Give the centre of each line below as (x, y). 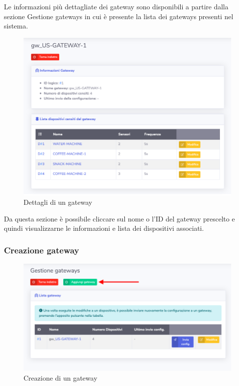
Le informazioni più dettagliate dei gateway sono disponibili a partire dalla (116, 6)
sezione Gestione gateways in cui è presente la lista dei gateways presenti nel (119, 16)
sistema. (16, 26)
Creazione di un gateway (60, 377)
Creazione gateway (42, 250)
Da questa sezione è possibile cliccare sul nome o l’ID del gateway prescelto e (119, 218)
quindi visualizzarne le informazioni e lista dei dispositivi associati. (104, 228)
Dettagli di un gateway (58, 202)
